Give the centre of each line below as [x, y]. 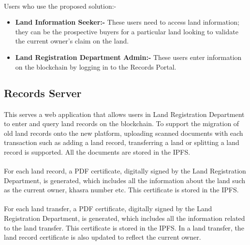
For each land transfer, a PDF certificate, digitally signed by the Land [108, 209]
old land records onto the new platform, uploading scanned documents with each [124, 133]
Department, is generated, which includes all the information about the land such [125, 180]
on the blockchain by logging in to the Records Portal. [96, 66]
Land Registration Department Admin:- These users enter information [128, 57]
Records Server [43, 93]
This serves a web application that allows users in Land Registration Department [124, 114]
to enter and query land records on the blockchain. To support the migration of [122, 123]
